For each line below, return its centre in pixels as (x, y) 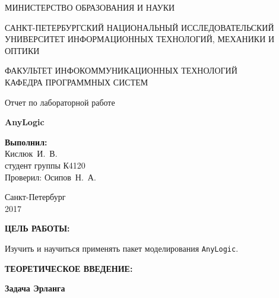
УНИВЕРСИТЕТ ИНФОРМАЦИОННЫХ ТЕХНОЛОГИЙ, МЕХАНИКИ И (140, 39)
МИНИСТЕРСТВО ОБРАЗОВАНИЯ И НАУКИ (90, 7)
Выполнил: (26, 142)
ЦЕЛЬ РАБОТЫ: (37, 228)
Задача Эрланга (35, 288)
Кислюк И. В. (31, 153)
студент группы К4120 (45, 165)
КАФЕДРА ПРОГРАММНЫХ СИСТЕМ (77, 82)
